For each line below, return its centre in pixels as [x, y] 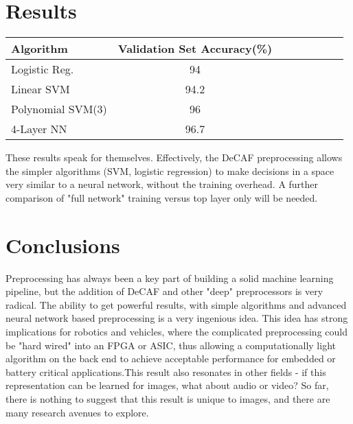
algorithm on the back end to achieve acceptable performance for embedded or [171, 358]
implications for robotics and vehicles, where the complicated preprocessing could [176, 331]
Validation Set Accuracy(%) [195, 49]
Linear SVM [41, 89]
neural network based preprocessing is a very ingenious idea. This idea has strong [177, 318]
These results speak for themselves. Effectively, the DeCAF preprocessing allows [174, 157]
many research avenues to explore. [77, 412]
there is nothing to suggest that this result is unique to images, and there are [168, 398]
